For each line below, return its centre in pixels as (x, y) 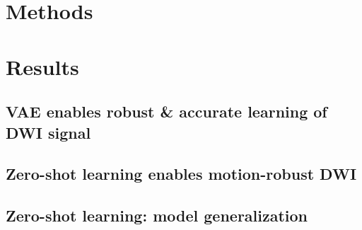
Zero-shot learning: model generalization (157, 215)
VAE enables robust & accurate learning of (167, 111)
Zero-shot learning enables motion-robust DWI (181, 174)
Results (42, 66)
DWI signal (48, 132)
